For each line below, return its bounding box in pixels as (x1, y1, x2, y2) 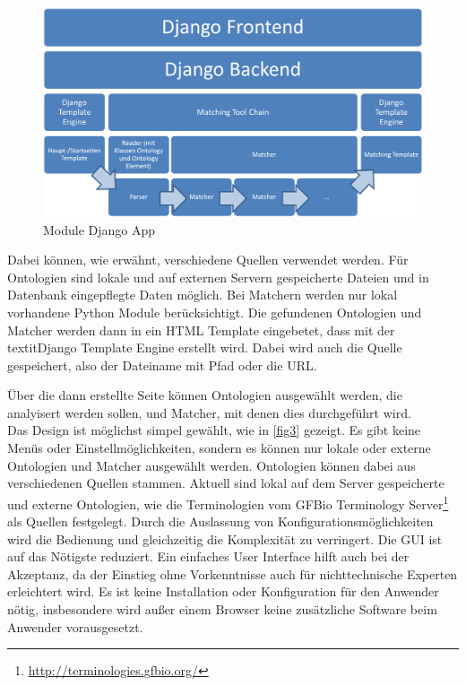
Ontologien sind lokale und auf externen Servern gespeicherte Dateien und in (7, 267, 429, 286)
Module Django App (43, 220, 156, 239)
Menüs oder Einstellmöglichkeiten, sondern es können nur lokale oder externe (7, 439, 431, 457)
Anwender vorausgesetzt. (7, 617, 143, 636)
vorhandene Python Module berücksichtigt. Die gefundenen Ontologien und (7, 302, 422, 321)
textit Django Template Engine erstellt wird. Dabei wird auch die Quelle (7, 338, 402, 357)
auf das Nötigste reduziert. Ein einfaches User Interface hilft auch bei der (7, 547, 410, 566)
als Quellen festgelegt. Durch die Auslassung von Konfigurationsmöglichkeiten (7, 512, 434, 531)
